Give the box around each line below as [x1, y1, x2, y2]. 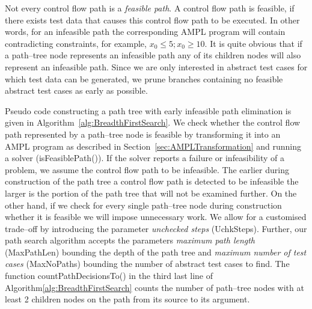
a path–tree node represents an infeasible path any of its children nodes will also [5, 49, 301, 61]
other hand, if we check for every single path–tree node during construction [5, 198, 282, 211]
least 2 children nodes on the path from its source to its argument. [5, 293, 250, 305]
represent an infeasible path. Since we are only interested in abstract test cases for [5, 60, 308, 73]
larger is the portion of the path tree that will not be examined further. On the [5, 186, 297, 199]
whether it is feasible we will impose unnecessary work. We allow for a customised [5, 210, 307, 223]
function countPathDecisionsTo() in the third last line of [5, 269, 213, 282]
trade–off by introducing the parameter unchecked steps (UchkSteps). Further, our [5, 222, 307, 234]
